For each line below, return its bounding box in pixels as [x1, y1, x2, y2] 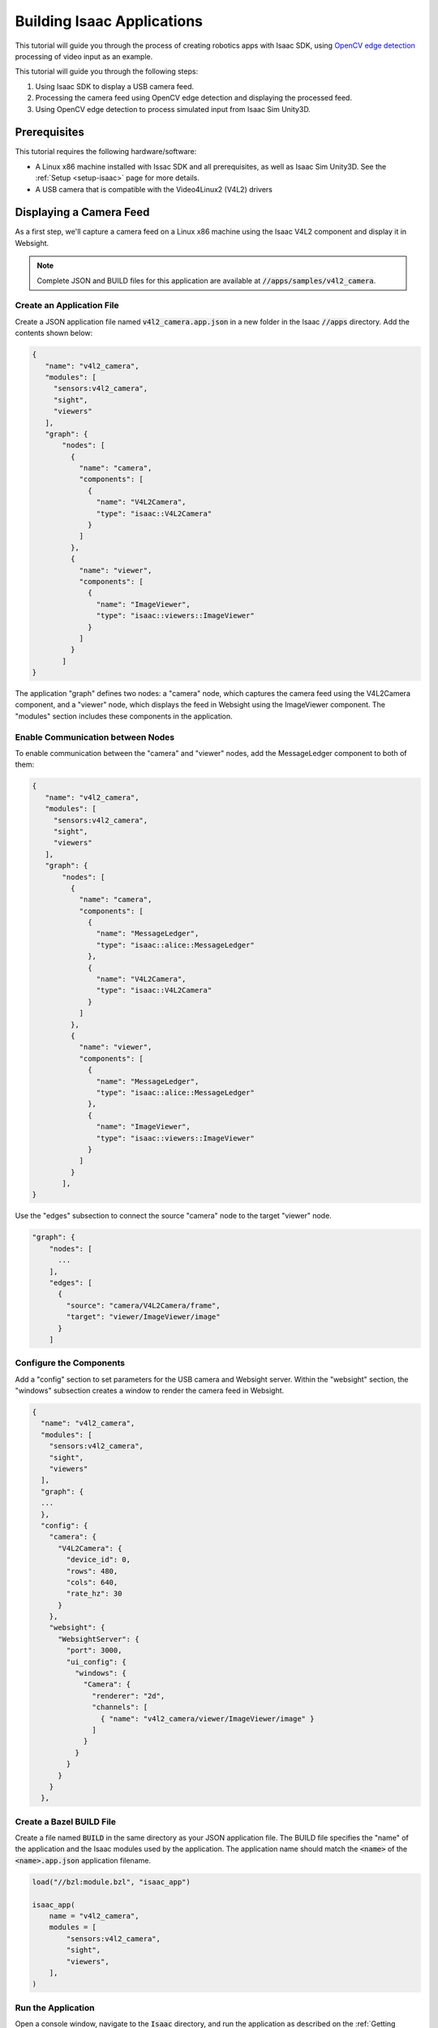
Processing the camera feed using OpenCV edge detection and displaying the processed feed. [35, 93, 353, 103]
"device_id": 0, [66, 1555, 131, 1565]
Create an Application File [15, 300, 119, 312]
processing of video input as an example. [15, 51, 153, 61]
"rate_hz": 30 [66, 1589, 122, 1598]
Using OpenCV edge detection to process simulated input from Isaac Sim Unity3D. [35, 104, 311, 114]
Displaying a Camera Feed [15, 205, 150, 219]
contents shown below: [15, 329, 93, 338]
